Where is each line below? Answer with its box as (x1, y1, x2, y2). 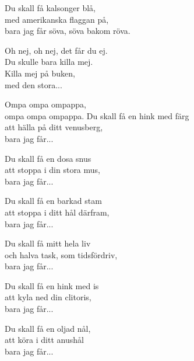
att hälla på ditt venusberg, (5, 121, 103, 133)
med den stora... (5, 78, 62, 91)
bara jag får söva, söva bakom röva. (5, 25, 130, 37)
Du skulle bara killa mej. (5, 55, 93, 68)
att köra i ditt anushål (5, 334, 84, 346)
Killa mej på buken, (5, 67, 75, 79)
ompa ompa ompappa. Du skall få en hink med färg (5, 109, 189, 122)
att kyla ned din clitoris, (5, 291, 91, 303)
